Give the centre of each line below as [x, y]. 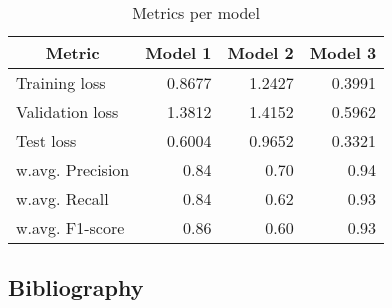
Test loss [46, 140]
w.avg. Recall [62, 198]
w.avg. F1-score [70, 227]
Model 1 [178, 52]
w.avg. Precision [73, 169]
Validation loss [67, 111]
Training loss [61, 82]
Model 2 [260, 52]
